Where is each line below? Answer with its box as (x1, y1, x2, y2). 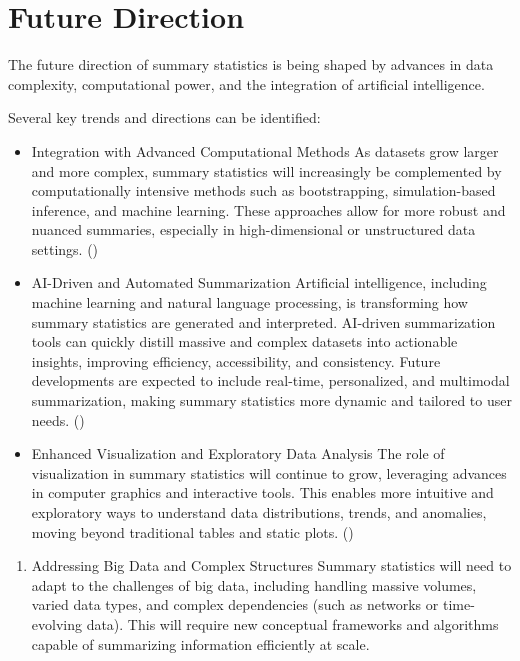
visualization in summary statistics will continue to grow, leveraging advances (31, 462, 507, 483)
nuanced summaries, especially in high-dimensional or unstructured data (31, 219, 476, 240)
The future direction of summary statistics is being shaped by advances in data (8, 54, 494, 75)
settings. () (31, 238, 99, 259)
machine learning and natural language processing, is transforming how (31, 292, 468, 313)
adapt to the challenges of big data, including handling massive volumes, (31, 574, 477, 595)
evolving (31, 613, 82, 634)
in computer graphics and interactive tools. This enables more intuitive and (31, 482, 494, 503)
